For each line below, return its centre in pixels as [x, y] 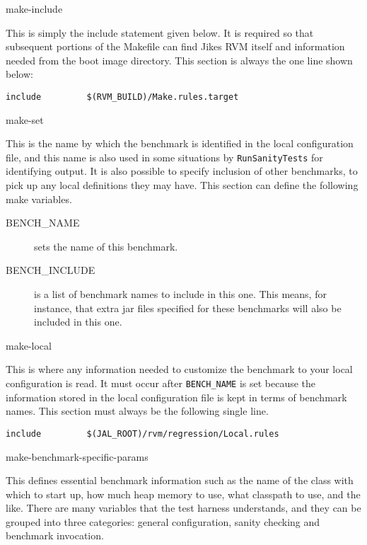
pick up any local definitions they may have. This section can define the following [182, 185]
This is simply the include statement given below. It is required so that [160, 32]
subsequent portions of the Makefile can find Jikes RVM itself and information [175, 46]
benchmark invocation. [55, 535]
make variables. [39, 199]
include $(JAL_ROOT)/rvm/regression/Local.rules [142, 434]
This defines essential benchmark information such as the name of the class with [180, 480]
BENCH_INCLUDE [51, 270]
